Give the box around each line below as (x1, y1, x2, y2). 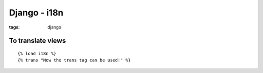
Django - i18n (9, 7, 64, 18)
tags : (9, 24, 20, 30)
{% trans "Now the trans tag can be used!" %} (18, 58, 131, 63)
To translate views (9, 37, 66, 45)
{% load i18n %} (18, 51, 56, 56)
